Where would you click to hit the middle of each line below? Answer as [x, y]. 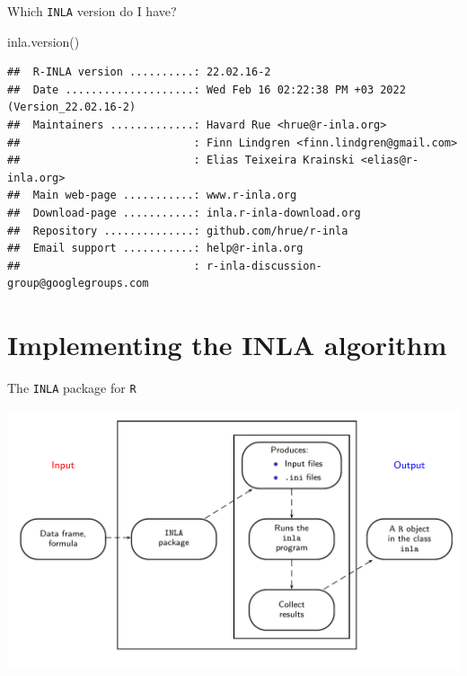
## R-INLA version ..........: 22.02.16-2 [139, 72]
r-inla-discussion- [264, 266]
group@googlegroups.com [78, 284]
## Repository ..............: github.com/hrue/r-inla [178, 231]
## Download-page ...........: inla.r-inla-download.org [184, 213]
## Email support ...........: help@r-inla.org [155, 249]
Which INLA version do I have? [92, 11]
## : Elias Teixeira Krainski [181, 160]
